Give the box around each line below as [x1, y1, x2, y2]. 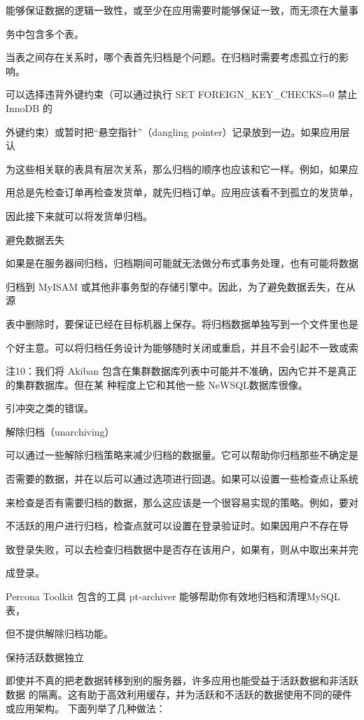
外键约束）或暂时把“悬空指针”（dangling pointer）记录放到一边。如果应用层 [6, 124, 350, 139]
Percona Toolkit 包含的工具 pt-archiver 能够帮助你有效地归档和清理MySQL [6, 589, 340, 604]
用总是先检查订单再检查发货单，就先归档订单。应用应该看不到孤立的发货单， [6, 185, 358, 200]
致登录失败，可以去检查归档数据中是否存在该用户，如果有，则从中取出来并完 [6, 541, 358, 556]
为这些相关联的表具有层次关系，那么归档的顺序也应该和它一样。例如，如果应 [6, 161, 358, 176]
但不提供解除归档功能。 [6, 626, 113, 641]
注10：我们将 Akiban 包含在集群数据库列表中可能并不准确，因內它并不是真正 [6, 364, 357, 378]
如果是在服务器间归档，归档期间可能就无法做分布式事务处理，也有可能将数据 [6, 256, 358, 270]
